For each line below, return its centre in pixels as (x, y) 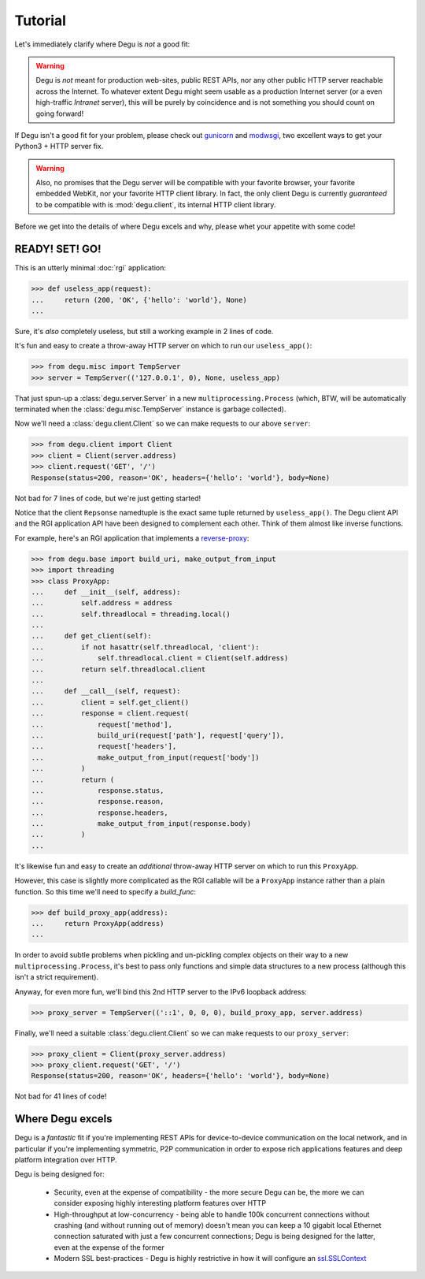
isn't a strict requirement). (56, 977)
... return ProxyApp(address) (98, 924)
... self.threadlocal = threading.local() (131, 614)
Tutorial (41, 20)
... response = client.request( (110, 714)
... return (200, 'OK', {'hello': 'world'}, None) (139, 300)
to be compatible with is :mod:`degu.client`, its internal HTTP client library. (156, 204)
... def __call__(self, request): (106, 691)
